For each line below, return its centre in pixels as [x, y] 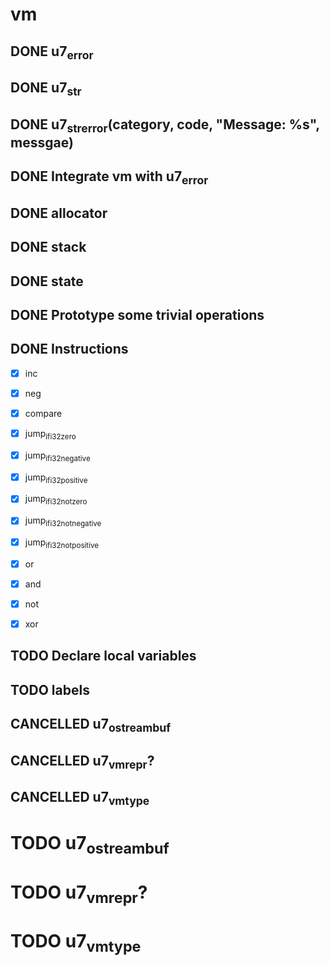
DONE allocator [59, 213]
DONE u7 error [52, 52]
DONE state [47, 281]
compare [43, 413]
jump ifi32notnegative [63, 521]
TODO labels [50, 689]
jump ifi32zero [50, 435]
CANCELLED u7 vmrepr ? [82, 762]
